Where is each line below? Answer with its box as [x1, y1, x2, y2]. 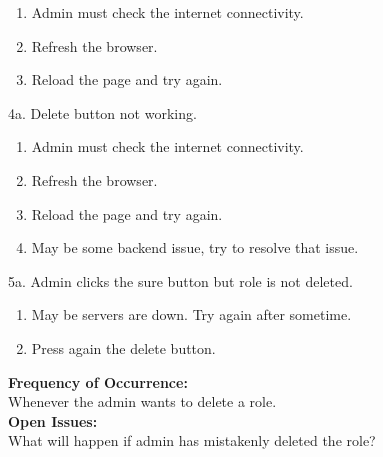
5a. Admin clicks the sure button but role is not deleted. [8, 270, 353, 291]
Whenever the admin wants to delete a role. [8, 391, 277, 412]
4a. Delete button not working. [8, 102, 197, 123]
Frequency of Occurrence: [8, 371, 188, 392]
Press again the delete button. [31, 337, 216, 358]
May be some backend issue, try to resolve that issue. [31, 237, 359, 258]
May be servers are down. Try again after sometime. [31, 304, 352, 325]
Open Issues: [8, 410, 98, 431]
